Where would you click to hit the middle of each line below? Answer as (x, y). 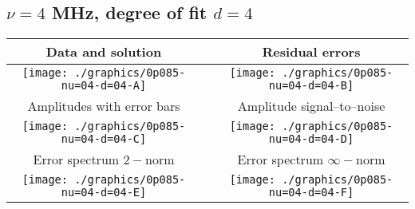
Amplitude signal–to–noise (311, 106)
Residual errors (311, 52)
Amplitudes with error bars (104, 106)
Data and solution (104, 52)
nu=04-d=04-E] (104, 193)
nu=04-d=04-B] (311, 86)
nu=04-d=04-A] (104, 86)
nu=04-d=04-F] (311, 193)
